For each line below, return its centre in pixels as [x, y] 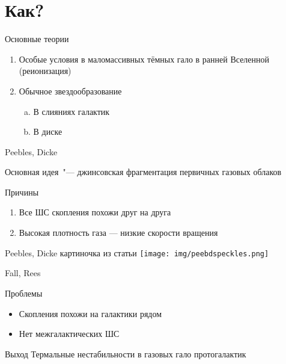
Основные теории [37, 39]
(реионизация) [45, 71]
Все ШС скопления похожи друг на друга [95, 212]
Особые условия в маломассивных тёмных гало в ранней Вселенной [144, 59]
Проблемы [24, 293]
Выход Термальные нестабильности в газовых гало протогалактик [126, 353]
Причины [22, 192]
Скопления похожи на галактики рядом [90, 313]
